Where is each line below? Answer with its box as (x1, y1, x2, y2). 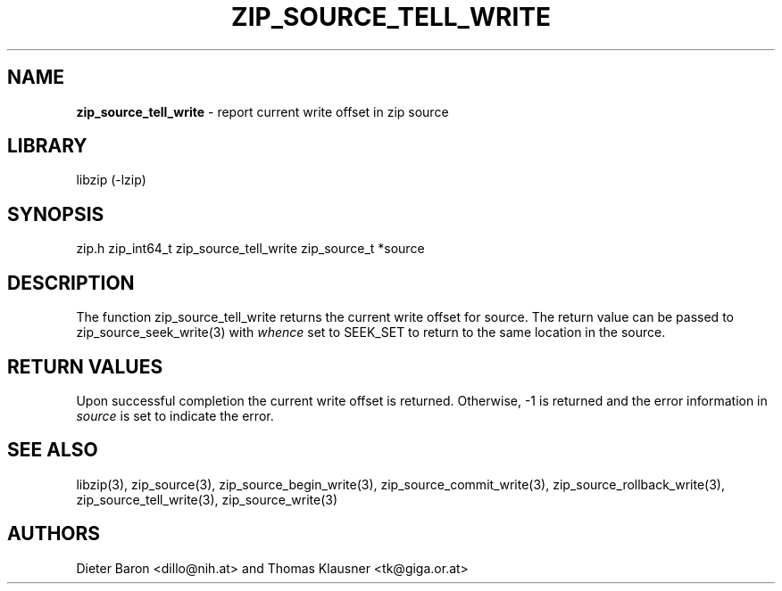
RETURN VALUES (7, 355, 163, 378)
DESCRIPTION (7, 271, 135, 294)
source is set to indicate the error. (76, 407, 274, 423)
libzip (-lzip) (76, 172, 146, 188)
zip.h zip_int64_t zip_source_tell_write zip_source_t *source (76, 241, 425, 257)
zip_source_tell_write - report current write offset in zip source (76, 103, 449, 119)
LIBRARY (7, 135, 87, 158)
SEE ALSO (7, 439, 98, 462)
